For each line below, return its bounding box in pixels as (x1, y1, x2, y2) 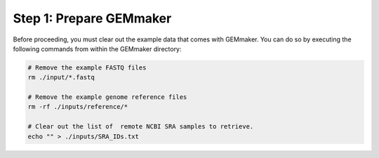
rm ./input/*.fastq (27, 74, 95, 81)
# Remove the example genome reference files (27, 93, 187, 101)
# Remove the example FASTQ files (27, 63, 147, 72)
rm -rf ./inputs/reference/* (27, 103, 128, 111)
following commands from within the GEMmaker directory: (13, 44, 182, 53)
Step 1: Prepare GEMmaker (13, 11, 172, 26)
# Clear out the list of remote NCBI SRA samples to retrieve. (27, 123, 254, 131)
